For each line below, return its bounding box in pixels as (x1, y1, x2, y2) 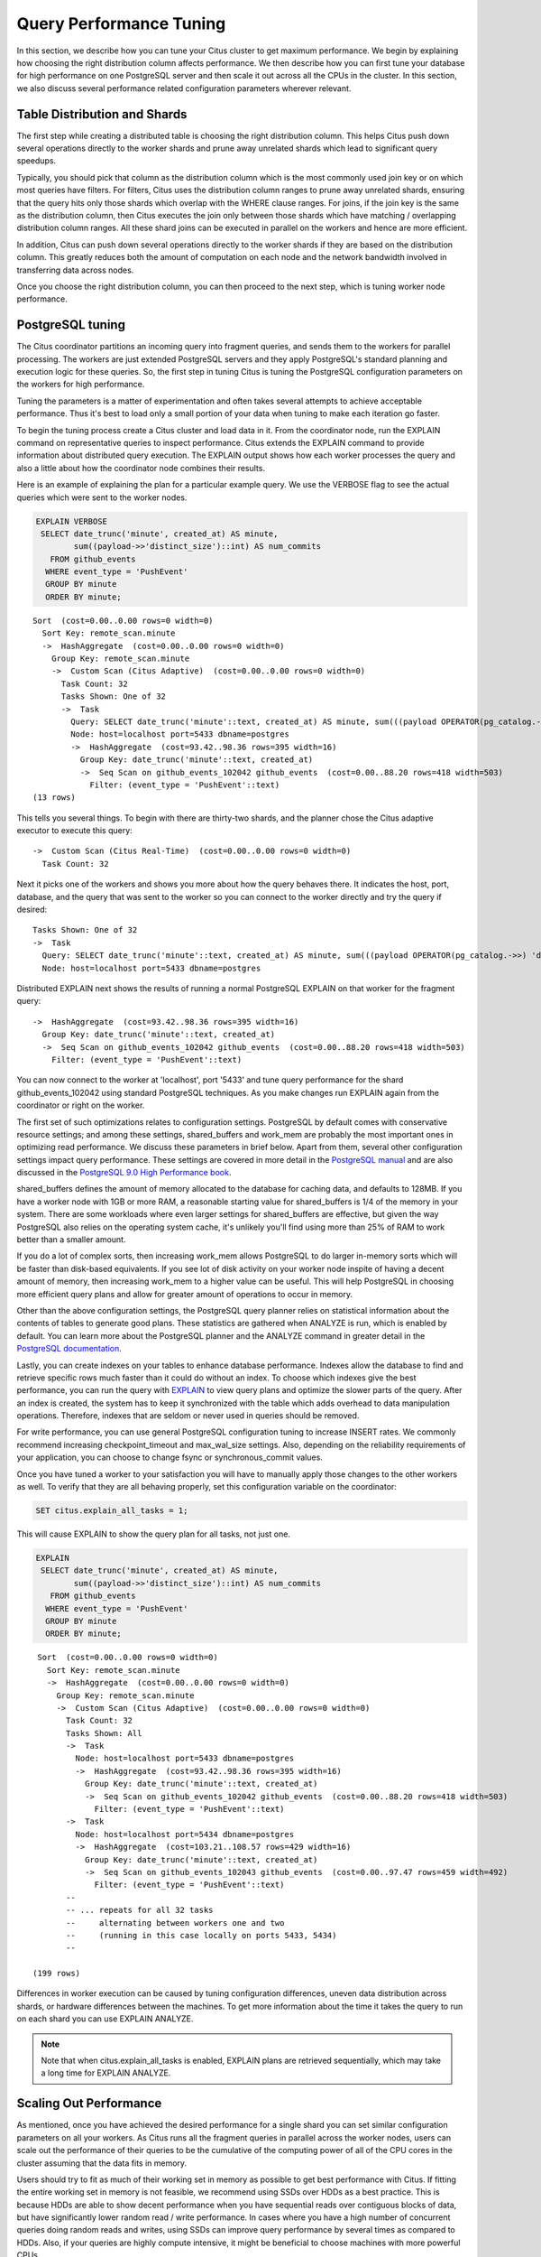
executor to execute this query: (16, 825, 133, 836)
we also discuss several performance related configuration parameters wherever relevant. (16, 82, 352, 94)
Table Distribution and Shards (16, 107, 188, 122)
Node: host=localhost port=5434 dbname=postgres (75, 1829, 295, 1839)
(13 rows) (32, 793, 76, 803)
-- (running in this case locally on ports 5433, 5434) (66, 1930, 337, 1940)
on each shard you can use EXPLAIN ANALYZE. (16, 2013, 194, 2024)
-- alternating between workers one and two (66, 1918, 285, 1927)
